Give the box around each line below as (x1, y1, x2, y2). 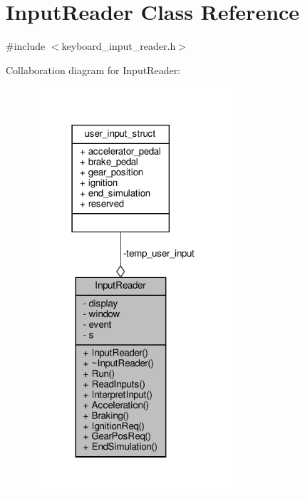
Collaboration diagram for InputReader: (6, 62, 181, 77)
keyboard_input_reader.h (61, 38, 176, 53)
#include (6, 38, 46, 53)
